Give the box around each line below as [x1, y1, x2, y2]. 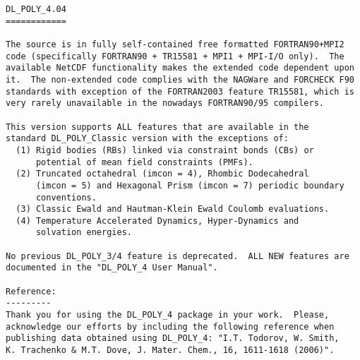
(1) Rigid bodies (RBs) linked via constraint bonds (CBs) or [16, 145, 314, 155]
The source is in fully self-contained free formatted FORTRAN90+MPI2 [6, 39, 344, 49]
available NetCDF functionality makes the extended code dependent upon [6, 63, 354, 73]
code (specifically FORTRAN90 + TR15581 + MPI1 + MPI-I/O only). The [6, 51, 344, 61]
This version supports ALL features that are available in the [6, 121, 309, 132]
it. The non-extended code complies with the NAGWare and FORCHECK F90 [6, 74, 354, 85]
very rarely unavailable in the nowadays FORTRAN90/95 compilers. [6, 98, 325, 109]
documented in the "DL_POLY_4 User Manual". [6, 263, 218, 273]
